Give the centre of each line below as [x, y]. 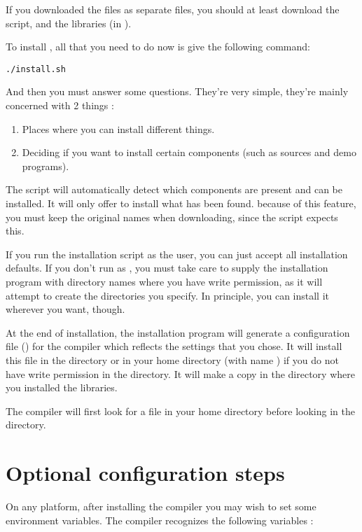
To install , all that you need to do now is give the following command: [158, 47]
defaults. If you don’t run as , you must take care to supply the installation [167, 268]
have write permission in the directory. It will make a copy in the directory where [180, 373]
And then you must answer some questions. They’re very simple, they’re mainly [177, 91]
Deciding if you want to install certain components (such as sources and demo [189, 152]
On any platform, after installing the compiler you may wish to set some [161, 506]
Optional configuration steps [145, 473]
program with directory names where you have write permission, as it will [164, 281]
